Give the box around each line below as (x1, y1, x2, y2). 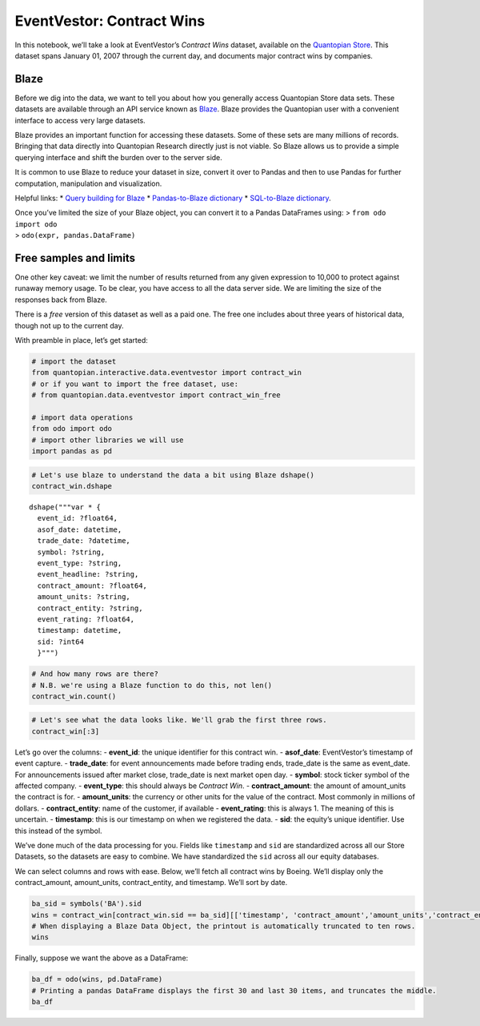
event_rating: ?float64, (37, 614, 135, 624)
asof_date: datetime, (37, 525, 122, 534)
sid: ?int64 (37, 637, 84, 646)
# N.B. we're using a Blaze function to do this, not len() (31, 681, 273, 690)
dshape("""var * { (29, 503, 102, 512)
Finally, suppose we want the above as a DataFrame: (14, 953, 189, 963)
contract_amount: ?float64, (37, 581, 148, 590)
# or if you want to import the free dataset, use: (31, 379, 239, 388)
